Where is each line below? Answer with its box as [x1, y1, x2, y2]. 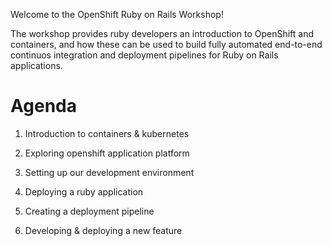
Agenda [10, 95, 77, 118]
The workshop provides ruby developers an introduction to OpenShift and [10, 28, 315, 39]
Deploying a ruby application [24, 185, 144, 198]
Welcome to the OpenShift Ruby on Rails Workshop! [10, 9, 224, 20]
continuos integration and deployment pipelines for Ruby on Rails [10, 49, 279, 61]
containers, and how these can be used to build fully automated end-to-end [10, 39, 323, 50]
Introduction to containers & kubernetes [24, 127, 190, 139]
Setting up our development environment [24, 166, 195, 178]
